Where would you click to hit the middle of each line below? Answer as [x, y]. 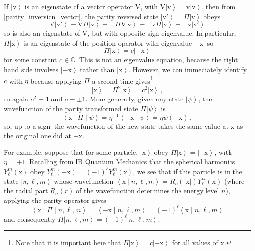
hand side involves [31, 69]
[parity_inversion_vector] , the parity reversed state [81, 16]
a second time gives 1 [122, 80]
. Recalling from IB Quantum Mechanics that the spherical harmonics [130, 162]
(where [234, 181]
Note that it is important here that [68, 242]
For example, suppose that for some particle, [71, 152]
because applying [56, 81]
